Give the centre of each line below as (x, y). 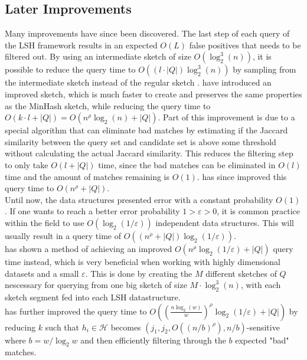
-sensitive (263, 327)
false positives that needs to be (245, 45)
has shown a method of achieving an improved (89, 248)
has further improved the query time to (76, 311)
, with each (261, 285)
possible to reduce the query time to (70, 69)
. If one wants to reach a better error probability (92, 211)
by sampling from (264, 69)
